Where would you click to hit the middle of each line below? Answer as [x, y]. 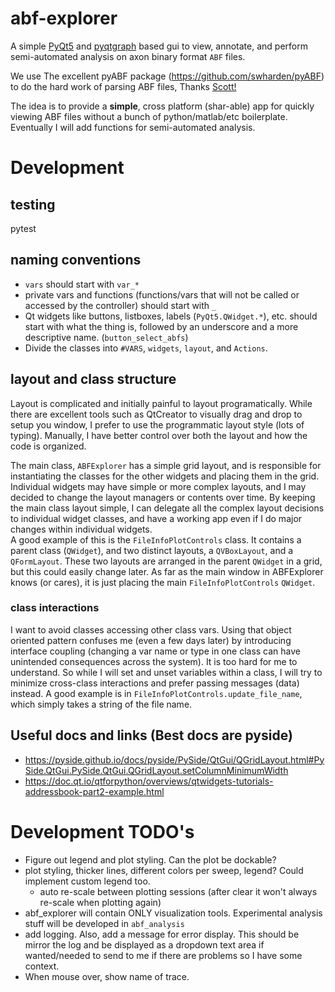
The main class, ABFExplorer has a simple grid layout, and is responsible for [166, 465]
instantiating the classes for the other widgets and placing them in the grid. [165, 476]
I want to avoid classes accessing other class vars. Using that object [151, 629]
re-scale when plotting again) [100, 902]
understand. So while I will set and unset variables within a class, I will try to [166, 672]
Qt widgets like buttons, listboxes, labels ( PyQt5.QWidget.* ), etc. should [171, 316]
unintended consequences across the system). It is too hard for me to [154, 661]
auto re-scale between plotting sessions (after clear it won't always [178, 891]
